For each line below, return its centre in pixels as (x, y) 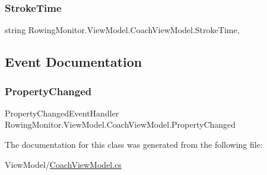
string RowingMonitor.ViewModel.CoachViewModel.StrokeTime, (122, 30)
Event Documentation (74, 62)
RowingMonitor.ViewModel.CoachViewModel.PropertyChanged (120, 124)
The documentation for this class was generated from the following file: (134, 144)
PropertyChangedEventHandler (62, 113)
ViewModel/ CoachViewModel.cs (63, 164)
